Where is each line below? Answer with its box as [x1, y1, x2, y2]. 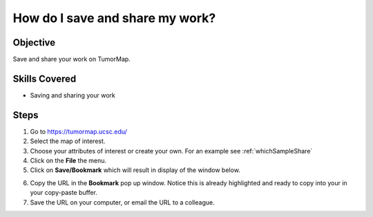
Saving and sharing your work [30, 91, 115, 100]
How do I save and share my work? [12, 10, 216, 26]
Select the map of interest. [30, 137, 106, 145]
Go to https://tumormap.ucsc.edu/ [30, 127, 128, 135]
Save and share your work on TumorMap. [12, 55, 131, 64]
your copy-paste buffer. [30, 189, 98, 197]
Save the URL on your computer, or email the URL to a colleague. [30, 198, 215, 207]
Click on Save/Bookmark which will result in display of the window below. [30, 166, 241, 174]
